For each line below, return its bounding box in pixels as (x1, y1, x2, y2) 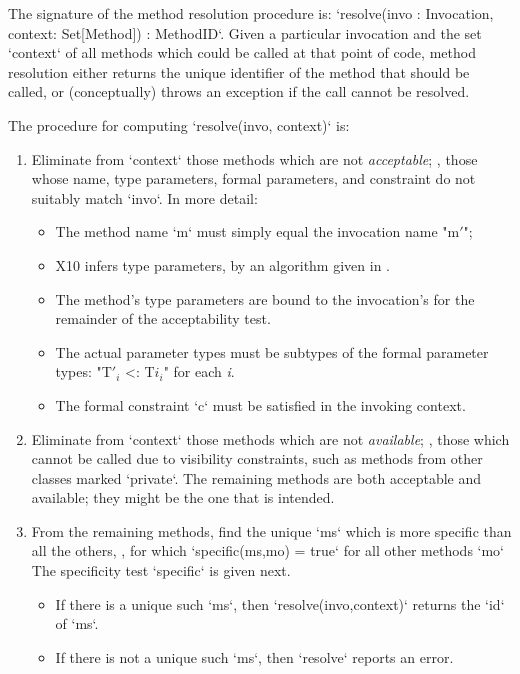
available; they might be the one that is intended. (31, 487, 335, 508)
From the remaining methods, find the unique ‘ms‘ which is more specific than (31, 520, 512, 541)
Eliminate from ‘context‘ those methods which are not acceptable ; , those (31, 148, 478, 169)
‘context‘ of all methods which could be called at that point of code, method (8, 42, 476, 63)
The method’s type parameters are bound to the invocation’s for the (55, 288, 475, 309)
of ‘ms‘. (55, 613, 99, 634)
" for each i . (163, 361, 235, 382)
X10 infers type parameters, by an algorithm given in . (55, 254, 390, 275)
